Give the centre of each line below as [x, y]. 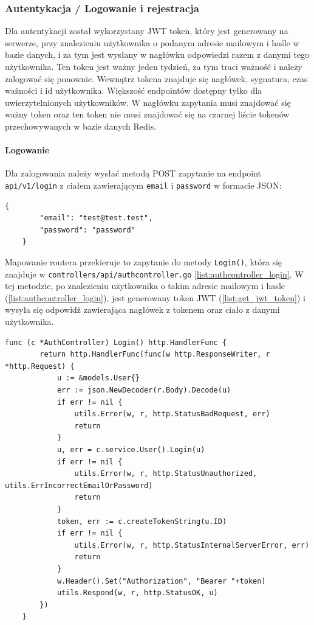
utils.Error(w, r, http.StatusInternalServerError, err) [192, 545]
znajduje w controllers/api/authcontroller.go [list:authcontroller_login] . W [154, 274]
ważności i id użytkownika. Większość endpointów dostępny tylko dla [134, 90]
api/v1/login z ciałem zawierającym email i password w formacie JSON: [143, 185]
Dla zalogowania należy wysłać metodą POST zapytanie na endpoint [133, 173]
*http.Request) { [40, 366]
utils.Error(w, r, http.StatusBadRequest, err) [172, 414]
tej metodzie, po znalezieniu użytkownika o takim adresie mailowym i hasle [145, 286]
